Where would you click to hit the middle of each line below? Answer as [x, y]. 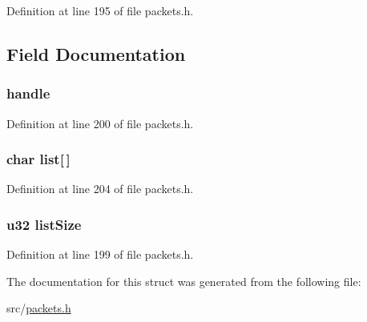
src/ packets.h [39, 308]
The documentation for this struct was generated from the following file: [184, 281]
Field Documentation [96, 53]
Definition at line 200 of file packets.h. [100, 123]
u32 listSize [44, 224]
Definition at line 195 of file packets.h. [100, 10]
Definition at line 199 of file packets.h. [100, 254]
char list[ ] [38, 159]
